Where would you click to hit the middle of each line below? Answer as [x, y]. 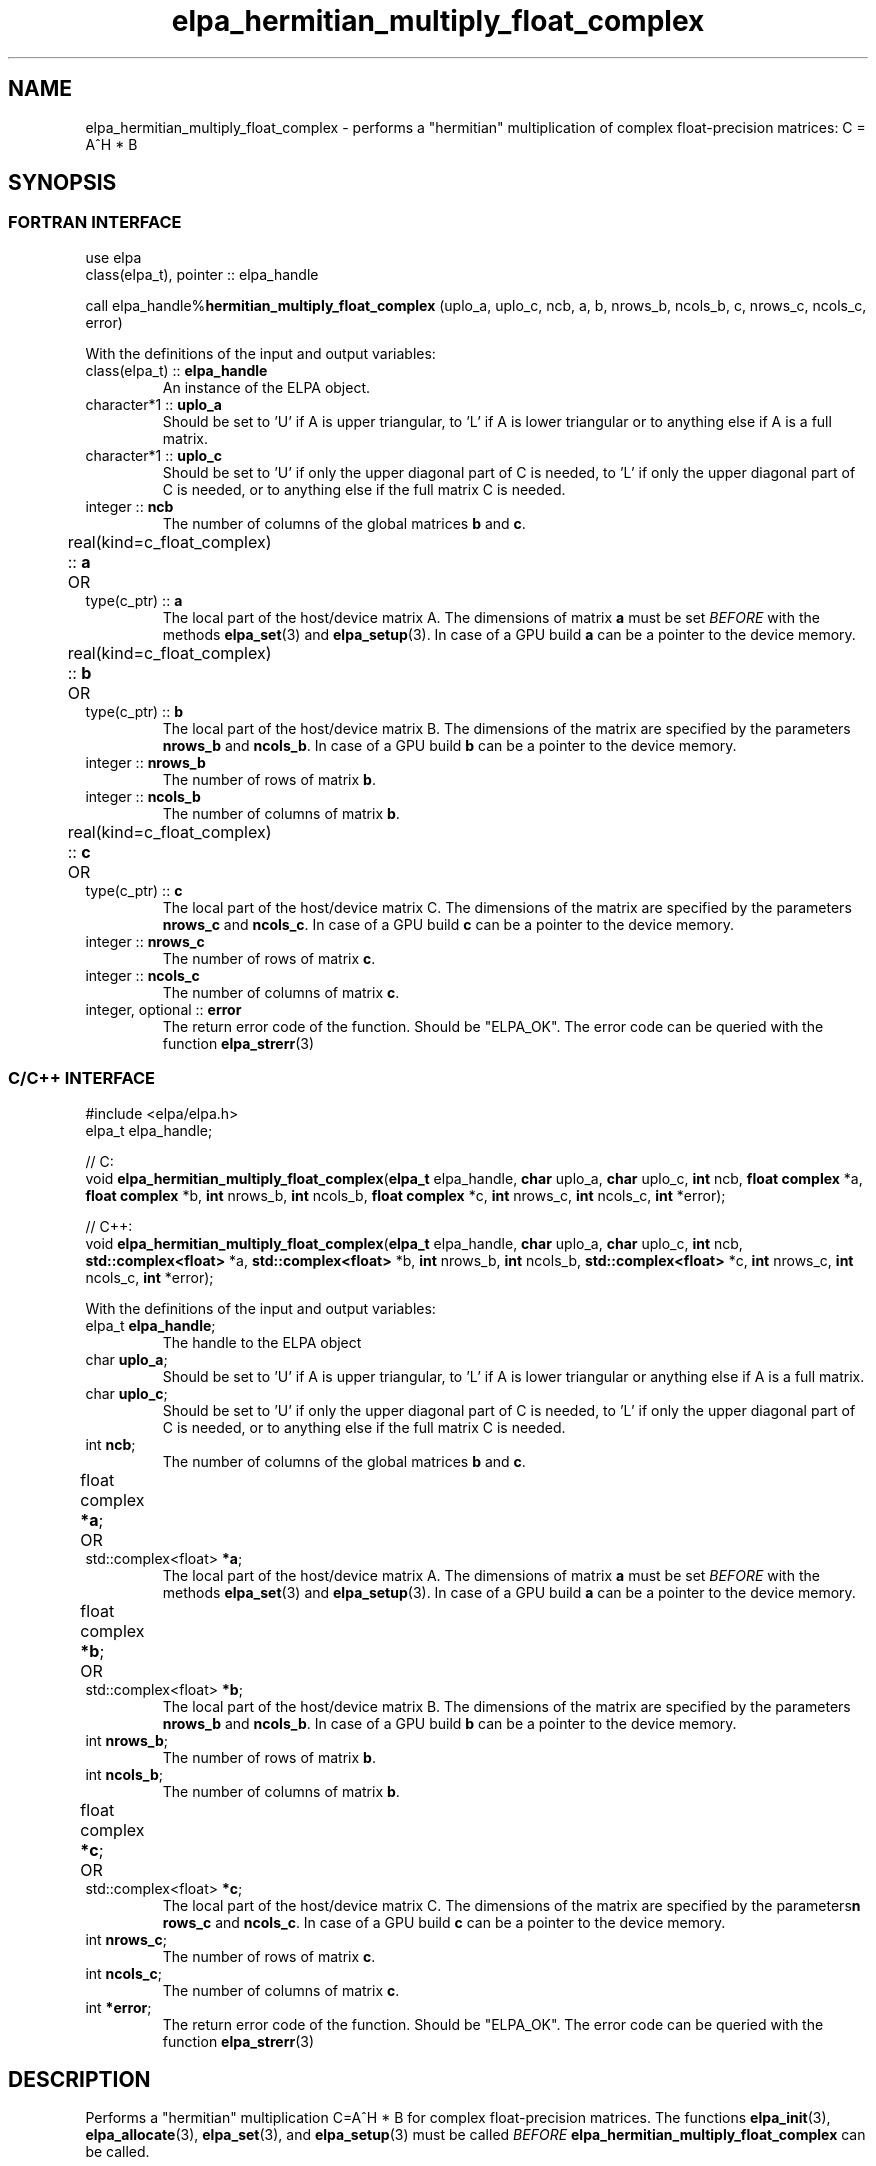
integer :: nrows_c [145, 941]
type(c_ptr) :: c [134, 890]
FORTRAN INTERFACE [95, 222]
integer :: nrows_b [145, 762]
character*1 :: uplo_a [153, 404]
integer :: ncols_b [143, 796]
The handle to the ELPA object [262, 1342]
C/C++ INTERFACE [81, 1078]
